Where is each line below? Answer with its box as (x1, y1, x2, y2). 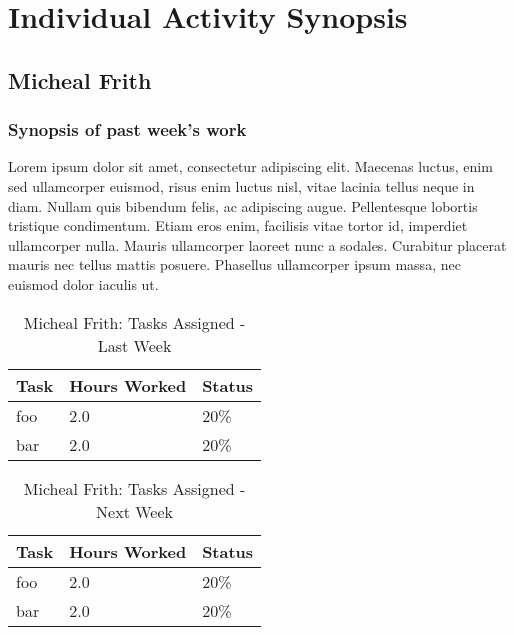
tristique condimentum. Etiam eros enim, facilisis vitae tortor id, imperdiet (8, 215, 468, 236)
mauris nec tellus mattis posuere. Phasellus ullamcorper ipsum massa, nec (8, 254, 461, 275)
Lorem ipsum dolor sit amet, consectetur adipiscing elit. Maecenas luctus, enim (8, 156, 493, 177)
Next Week (96, 499, 173, 523)
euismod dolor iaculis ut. (8, 273, 159, 294)
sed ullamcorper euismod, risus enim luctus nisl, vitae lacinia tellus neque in (8, 175, 475, 196)
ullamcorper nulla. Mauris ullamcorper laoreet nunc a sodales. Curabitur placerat (8, 234, 507, 255)
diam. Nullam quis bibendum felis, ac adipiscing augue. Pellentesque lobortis (8, 195, 478, 216)
